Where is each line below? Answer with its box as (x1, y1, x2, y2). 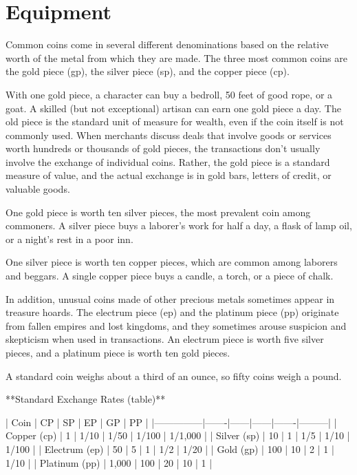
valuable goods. (6, 182, 70, 196)
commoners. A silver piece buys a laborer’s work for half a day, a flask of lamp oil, (6, 218, 352, 233)
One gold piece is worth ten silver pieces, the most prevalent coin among (6, 204, 311, 219)
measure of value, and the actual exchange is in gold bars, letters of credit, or (6, 168, 332, 182)
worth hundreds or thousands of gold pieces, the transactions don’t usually (6, 141, 321, 156)
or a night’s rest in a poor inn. (6, 231, 133, 246)
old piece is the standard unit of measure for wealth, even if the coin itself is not (6, 114, 344, 129)
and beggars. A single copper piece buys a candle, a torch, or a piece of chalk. (6, 268, 334, 283)
